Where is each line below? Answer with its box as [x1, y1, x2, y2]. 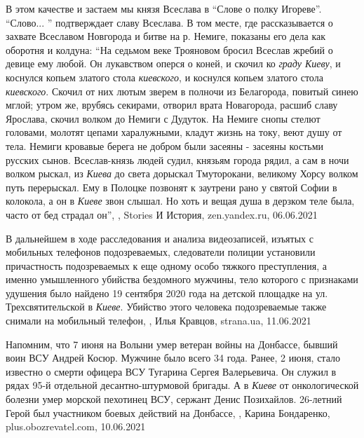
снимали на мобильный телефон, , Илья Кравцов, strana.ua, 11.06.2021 [6, 313, 311, 328]
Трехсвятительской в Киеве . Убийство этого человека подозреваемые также [6, 299, 327, 314]
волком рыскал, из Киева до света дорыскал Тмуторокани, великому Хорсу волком [6, 166, 358, 181]
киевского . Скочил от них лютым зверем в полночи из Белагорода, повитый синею [6, 83, 358, 98]
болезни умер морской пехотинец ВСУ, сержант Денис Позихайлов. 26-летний [6, 392, 342, 406]
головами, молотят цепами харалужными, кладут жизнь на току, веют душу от [6, 125, 342, 139]
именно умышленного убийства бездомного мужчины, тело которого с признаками [6, 272, 358, 287]
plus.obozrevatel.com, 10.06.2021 [6, 419, 146, 434]
